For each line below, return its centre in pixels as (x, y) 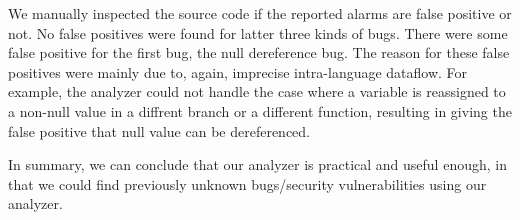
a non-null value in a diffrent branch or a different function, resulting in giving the (260, 110)
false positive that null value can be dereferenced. (159, 130)
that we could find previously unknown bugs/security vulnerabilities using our (247, 183)
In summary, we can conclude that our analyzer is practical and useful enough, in (257, 164)
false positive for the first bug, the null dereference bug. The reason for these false (259, 52)
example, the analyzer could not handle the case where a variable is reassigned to (257, 91)
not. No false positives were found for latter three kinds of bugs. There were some (258, 32)
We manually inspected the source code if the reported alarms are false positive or (260, 13)
